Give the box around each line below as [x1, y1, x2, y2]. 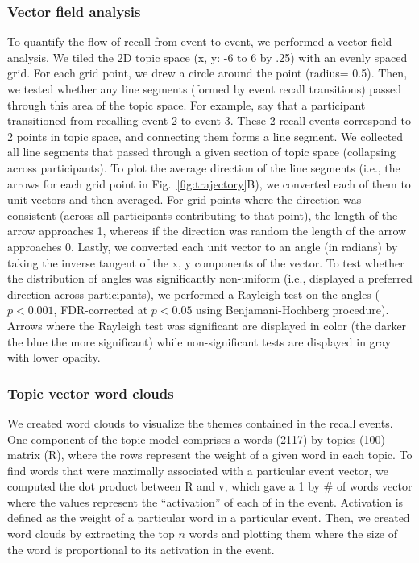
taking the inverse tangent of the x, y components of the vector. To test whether [7, 254, 404, 271]
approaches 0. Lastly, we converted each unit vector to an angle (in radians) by [7, 238, 398, 255]
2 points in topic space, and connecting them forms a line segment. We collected [7, 127, 404, 144]
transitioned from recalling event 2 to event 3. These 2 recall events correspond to [7, 112, 411, 129]
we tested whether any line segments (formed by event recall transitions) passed [7, 81, 402, 97]
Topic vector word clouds [7, 383, 174, 403]
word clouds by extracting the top [7, 525, 175, 542]
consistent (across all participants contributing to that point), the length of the [7, 206, 398, 223]
